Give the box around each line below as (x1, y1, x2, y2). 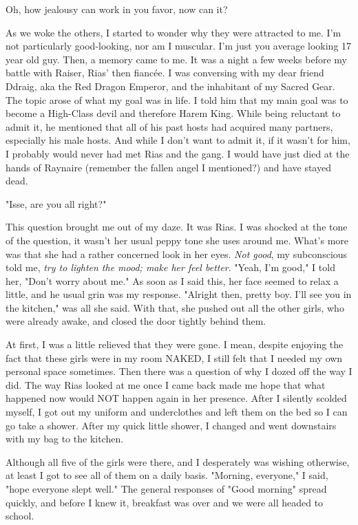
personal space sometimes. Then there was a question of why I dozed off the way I (6, 364, 352, 378)
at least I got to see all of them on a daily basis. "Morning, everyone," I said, (6, 468, 328, 482)
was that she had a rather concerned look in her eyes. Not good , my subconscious (6, 246, 348, 261)
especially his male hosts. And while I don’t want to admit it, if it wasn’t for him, (6, 133, 350, 147)
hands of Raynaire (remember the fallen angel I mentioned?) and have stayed (6, 160, 331, 174)
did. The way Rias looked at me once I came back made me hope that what (6, 377, 326, 392)
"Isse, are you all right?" (6, 196, 107, 211)
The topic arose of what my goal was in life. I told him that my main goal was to (6, 92, 348, 107)
